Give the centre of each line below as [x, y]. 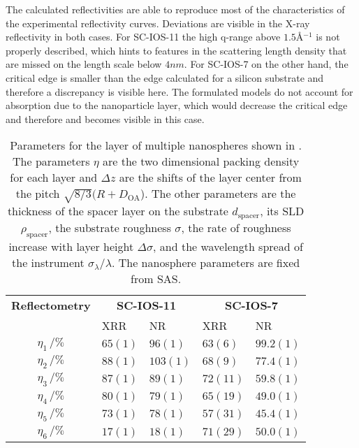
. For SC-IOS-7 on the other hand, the [266, 64]
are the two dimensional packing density [201, 161]
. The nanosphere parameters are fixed [206, 263]
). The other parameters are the [218, 194]
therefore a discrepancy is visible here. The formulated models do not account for [179, 91]
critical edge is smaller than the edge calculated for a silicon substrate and [165, 77]
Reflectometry [51, 305]
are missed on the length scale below [84, 64]
